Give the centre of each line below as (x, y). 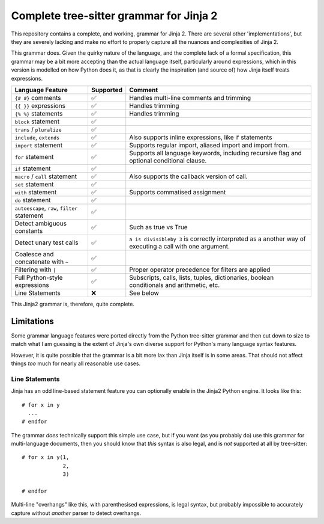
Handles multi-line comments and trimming (190, 97)
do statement (33, 200)
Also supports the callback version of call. (189, 176)
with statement (36, 192)
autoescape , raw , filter (46, 208)
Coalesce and (34, 254)
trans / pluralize (38, 129)
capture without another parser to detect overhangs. (76, 513)
